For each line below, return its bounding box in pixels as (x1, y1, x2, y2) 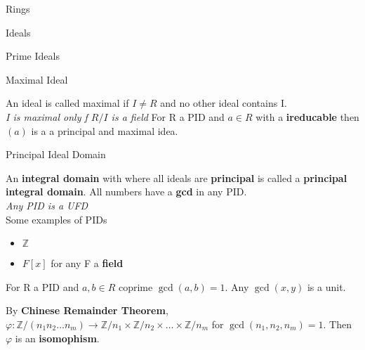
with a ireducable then (255, 109, 359, 124)
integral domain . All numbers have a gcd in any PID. (6, 184, 247, 199)
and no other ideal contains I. (160, 96, 287, 110)
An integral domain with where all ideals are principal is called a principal (6, 170, 347, 185)
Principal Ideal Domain (6, 147, 106, 162)
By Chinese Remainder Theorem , (6, 303, 168, 318)
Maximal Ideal (6, 72, 68, 86)
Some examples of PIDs (6, 212, 107, 226)
